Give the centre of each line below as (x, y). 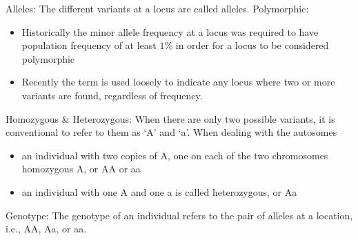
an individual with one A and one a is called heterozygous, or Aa (159, 191)
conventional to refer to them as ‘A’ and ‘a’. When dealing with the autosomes (171, 132)
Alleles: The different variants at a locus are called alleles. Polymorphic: (157, 8)
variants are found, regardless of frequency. (112, 95)
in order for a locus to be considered (252, 45)
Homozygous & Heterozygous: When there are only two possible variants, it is (170, 118)
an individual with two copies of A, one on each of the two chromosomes (175, 155)
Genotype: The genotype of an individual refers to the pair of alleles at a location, (179, 215)
